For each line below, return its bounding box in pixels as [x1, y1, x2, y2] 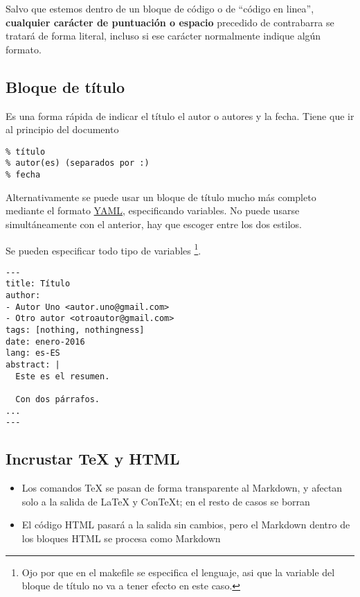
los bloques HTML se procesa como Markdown [21, 530, 221, 545]
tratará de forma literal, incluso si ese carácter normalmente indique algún [6, 28, 321, 43]
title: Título [6, 279, 71, 289]
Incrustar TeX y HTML [6, 448, 180, 469]
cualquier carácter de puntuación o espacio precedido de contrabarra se [6, 15, 334, 29]
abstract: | [6, 360, 60, 370]
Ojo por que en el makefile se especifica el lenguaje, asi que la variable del [21, 564, 335, 579]
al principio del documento [6, 122, 119, 137]
